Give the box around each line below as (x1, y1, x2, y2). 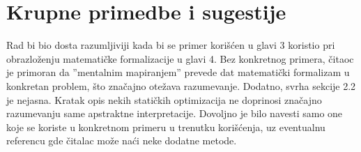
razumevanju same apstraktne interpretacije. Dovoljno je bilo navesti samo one (6, 106, 343, 121)
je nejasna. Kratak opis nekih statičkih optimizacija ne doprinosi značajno (6, 92, 322, 107)
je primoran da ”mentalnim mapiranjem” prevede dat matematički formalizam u (6, 65, 350, 79)
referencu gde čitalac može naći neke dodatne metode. (6, 133, 237, 148)
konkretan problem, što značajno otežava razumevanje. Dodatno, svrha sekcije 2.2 (6, 78, 356, 93)
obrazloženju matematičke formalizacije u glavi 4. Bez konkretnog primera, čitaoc (6, 51, 354, 66)
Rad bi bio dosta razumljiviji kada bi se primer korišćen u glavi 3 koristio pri (6, 38, 335, 52)
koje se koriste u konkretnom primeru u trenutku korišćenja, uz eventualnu (6, 119, 325, 134)
